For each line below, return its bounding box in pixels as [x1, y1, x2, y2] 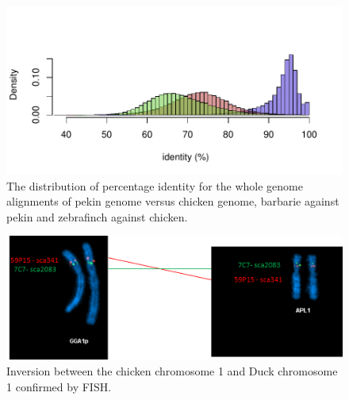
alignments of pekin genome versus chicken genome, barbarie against [6, 193, 339, 210]
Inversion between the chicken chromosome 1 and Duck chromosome [6, 363, 338, 379]
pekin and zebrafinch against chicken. [6, 208, 188, 225]
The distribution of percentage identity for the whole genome [6, 177, 303, 194]
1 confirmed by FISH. [6, 378, 112, 394]
